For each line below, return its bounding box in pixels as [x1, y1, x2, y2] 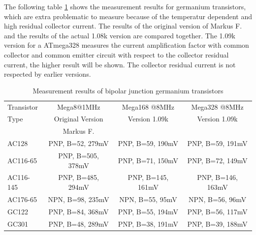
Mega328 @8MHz [191, 101, 244, 112]
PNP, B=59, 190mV [118, 138, 179, 148]
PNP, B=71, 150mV [118, 155, 179, 165]
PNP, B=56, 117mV [187, 206, 248, 216]
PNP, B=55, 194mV [118, 206, 179, 216]
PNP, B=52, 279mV [48, 138, 109, 148]
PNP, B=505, [58, 150, 99, 160]
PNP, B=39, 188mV [187, 218, 248, 229]
